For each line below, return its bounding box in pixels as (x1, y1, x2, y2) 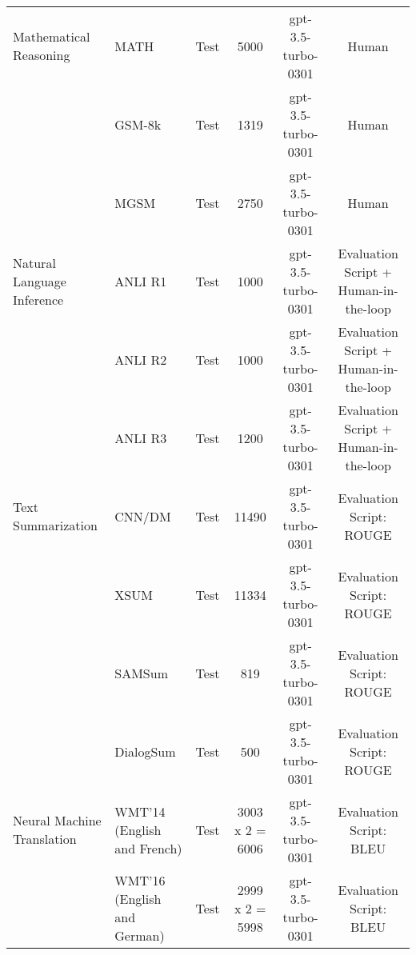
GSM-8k (114, 114, 162, 134)
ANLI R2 (114, 350, 167, 369)
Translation (13, 829, 77, 848)
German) (114, 926, 165, 945)
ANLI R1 (114, 271, 167, 290)
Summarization (13, 516, 98, 534)
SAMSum (114, 663, 168, 682)
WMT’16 (114, 871, 166, 889)
